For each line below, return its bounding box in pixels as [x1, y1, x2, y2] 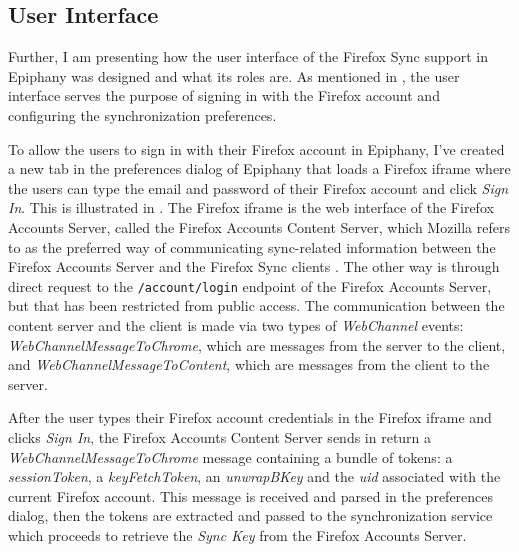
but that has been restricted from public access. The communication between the [8, 295, 505, 316]
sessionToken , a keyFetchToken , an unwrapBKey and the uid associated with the [8, 466, 501, 487]
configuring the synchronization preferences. [8, 104, 277, 125]
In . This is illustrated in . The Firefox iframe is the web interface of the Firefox [8, 197, 494, 218]
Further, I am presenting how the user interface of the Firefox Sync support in [8, 46, 489, 67]
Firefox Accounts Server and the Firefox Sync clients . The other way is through [8, 256, 500, 277]
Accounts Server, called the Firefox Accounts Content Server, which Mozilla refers [8, 216, 510, 237]
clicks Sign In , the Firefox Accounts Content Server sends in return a [8, 426, 432, 447]
